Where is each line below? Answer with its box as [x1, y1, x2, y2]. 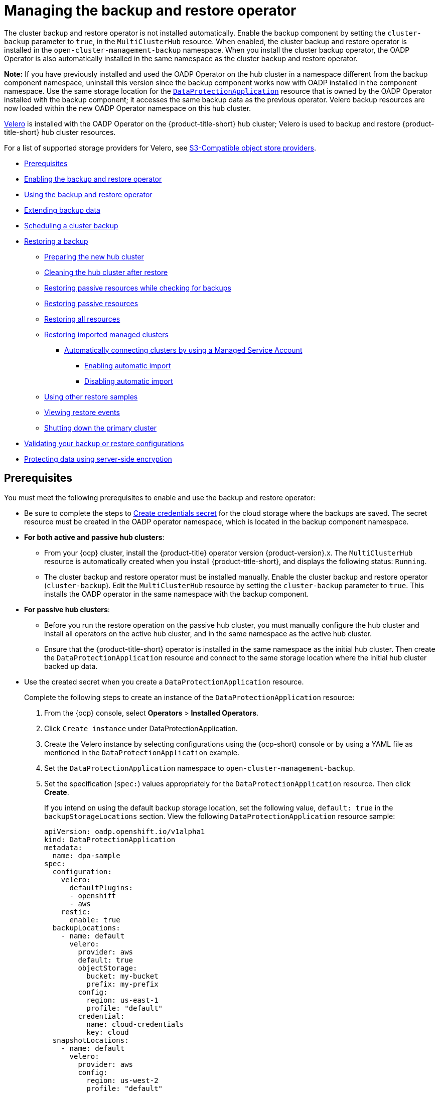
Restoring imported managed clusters [44, 330, 169, 339]
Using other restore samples [44, 392, 138, 401]
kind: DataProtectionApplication [44, 835, 176, 844]
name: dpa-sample [52, 851, 120, 860]
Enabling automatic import [84, 361, 171, 370]
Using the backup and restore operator [24, 190, 153, 199]
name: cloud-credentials [86, 1020, 184, 1028]
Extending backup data [24, 205, 100, 214]
